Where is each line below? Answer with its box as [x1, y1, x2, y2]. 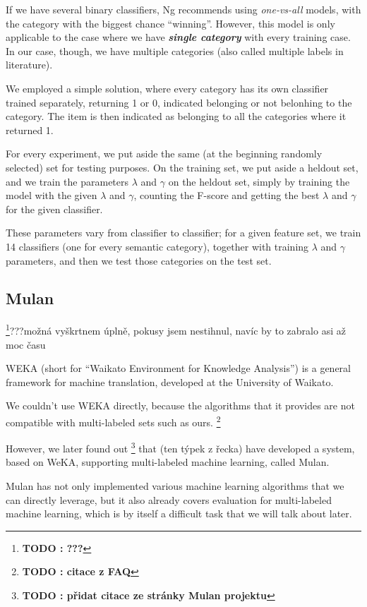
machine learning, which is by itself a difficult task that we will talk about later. [6, 506, 352, 521]
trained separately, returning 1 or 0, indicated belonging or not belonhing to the [6, 95, 352, 109]
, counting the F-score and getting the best [133, 188, 320, 203]
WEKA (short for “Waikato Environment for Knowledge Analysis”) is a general [6, 361, 351, 375]
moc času [6, 337, 46, 351]
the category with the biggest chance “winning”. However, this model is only [6, 16, 335, 30]
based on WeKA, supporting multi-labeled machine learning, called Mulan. [6, 455, 330, 469]
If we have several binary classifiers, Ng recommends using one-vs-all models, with [6, 2, 361, 16]
